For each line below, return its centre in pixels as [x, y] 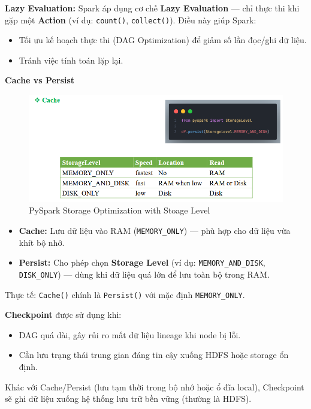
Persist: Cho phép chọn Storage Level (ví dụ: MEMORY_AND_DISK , [142, 262]
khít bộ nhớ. [42, 242]
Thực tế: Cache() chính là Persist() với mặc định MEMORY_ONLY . [125, 294]
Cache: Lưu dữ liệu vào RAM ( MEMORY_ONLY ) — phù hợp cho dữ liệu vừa [155, 230]
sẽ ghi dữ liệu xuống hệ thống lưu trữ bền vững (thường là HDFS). [128, 399]
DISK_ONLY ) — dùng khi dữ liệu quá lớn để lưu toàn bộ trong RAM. [144, 274]
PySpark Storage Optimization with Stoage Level [120, 210]
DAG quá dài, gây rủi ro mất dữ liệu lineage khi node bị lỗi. [130, 334]
